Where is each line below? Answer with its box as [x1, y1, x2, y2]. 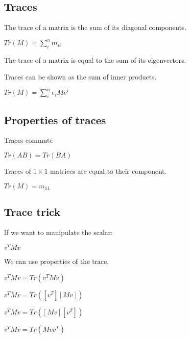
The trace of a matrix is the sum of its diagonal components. [4, 22, 187, 32]
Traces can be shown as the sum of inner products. [4, 71, 157, 81]
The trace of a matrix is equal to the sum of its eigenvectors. [4, 55, 186, 65]
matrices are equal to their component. [50, 165, 167, 176]
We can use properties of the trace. [4, 256, 109, 266]
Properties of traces [4, 112, 106, 127]
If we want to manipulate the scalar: [4, 227, 113, 237]
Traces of [4, 165, 31, 176]
